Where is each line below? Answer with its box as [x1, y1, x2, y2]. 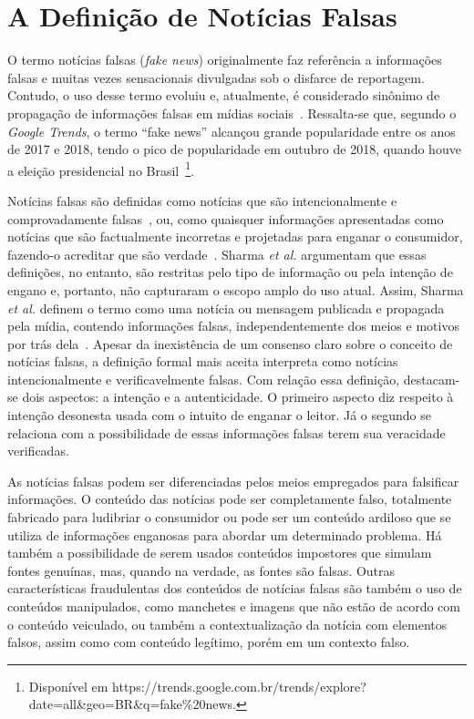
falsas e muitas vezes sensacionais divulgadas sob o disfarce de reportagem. [7, 67, 425, 87]
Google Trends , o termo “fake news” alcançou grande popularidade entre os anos [7, 121, 456, 140]
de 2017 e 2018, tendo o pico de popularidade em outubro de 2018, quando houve [7, 139, 461, 159]
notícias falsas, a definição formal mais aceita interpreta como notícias [7, 352, 398, 371]
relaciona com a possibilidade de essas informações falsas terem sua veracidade [7, 423, 446, 442]
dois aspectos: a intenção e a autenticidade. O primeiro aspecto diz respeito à [22, 387, 454, 406]
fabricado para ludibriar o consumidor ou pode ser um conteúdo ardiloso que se [7, 508, 451, 527]
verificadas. [7, 441, 69, 460]
